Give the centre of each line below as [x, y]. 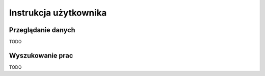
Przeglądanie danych [42, 30]
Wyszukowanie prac [41, 55]
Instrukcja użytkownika [58, 13]
